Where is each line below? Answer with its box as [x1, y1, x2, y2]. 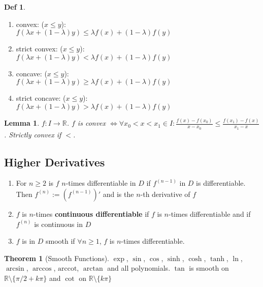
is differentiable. [196, 178, 246, 188]
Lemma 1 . [4, 118, 40, 128]
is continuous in [34, 218, 83, 229]
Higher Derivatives [4, 154, 105, 169]
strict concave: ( [16, 93, 66, 103]
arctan [83, 265, 103, 273]
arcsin [6, 265, 24, 273]
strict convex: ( [16, 43, 63, 54]
